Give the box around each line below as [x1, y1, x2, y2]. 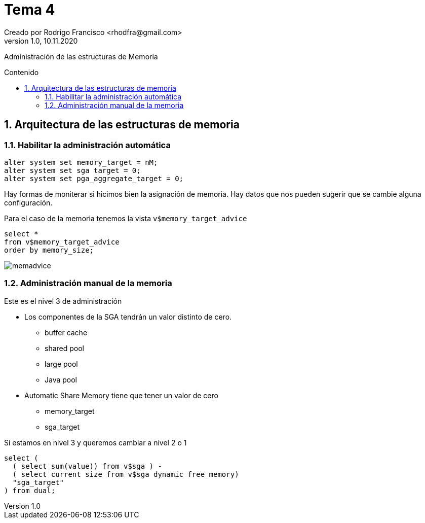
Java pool [45, 375, 77, 384]
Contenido [4, 67, 39, 77]
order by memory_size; [4, 246, 94, 254]
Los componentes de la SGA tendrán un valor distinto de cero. [24, 312, 232, 321]
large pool [45, 359, 78, 368]
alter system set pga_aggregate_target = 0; [4, 174, 184, 183]
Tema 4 [4, 1, 55, 18]
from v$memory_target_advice [4, 237, 120, 246]
